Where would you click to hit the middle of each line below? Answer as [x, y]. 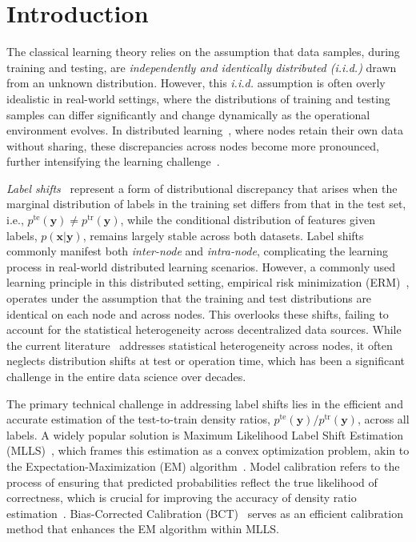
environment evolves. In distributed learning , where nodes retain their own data [205, 130]
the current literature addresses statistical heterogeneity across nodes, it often [200, 345]
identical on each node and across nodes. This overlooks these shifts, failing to [198, 313]
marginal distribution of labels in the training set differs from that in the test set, [206, 204]
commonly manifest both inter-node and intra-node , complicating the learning [198, 251]
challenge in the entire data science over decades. [126, 376]
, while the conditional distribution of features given [248, 220]
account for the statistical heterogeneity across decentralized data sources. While [204, 329]
